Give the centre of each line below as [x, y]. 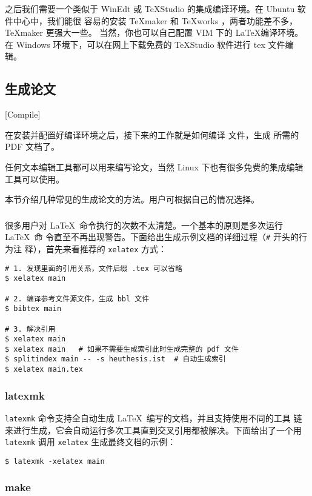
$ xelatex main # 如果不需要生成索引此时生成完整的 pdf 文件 [122, 349]
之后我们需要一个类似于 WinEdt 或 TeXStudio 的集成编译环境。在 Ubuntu [150, 8]
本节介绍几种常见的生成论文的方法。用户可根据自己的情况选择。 [132, 199]
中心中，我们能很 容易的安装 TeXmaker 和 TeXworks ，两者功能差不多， [155, 20]
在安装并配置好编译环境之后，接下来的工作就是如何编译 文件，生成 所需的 [152, 134]
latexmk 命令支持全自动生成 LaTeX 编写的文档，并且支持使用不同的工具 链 [154, 418]
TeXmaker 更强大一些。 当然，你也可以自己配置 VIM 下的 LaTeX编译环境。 [154, 32]
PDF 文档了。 [32, 146]
